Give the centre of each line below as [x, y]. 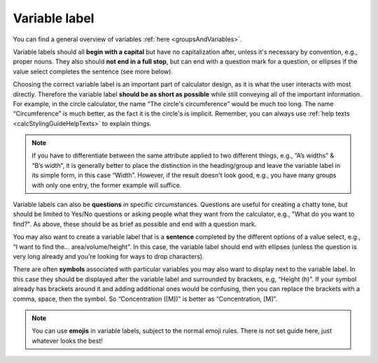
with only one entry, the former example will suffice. [107, 185]
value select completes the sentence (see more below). [93, 71]
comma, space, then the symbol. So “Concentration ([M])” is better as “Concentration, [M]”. [145, 299]
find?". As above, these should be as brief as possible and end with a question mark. [135, 224]
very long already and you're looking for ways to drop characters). [108, 256]
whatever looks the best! [67, 341]
